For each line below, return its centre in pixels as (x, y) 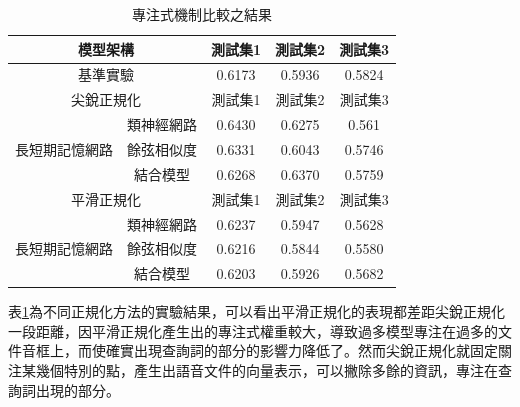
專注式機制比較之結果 (202, 14)
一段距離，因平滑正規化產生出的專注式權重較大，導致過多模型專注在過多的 (253, 330)
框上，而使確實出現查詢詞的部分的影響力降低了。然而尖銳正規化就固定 (266, 350)
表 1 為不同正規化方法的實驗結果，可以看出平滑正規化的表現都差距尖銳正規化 (256, 311)
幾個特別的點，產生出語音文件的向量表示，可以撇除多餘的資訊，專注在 (266, 370)
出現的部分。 (77, 389)
